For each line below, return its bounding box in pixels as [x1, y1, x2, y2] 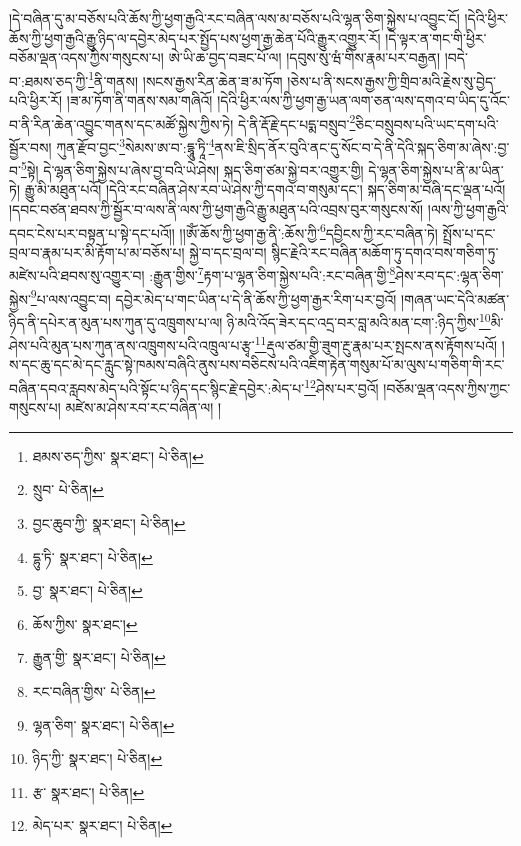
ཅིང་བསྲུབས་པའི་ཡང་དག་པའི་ [355, 113, 499, 134]
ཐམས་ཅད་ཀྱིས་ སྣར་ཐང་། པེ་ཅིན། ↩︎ [32, 445, 204, 466]
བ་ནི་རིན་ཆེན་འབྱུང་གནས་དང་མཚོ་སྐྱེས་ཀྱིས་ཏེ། [9, 113, 234, 134]
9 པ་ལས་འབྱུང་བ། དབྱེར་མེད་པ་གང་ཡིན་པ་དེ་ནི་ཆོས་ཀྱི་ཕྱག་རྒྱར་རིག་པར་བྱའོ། [30, 285, 397, 309]
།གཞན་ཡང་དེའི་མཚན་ [401, 288, 510, 309]
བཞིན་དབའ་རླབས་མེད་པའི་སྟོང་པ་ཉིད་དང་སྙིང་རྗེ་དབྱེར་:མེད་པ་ [9, 377, 305, 398]
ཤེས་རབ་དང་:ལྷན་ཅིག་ [395, 265, 504, 286]
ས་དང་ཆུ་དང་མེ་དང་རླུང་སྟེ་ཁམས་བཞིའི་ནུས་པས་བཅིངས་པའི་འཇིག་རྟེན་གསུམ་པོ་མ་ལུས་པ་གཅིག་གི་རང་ [9, 354, 505, 375]
